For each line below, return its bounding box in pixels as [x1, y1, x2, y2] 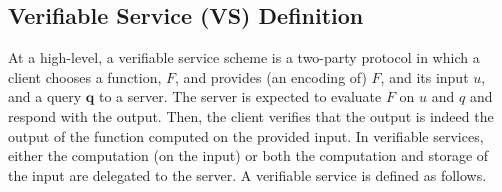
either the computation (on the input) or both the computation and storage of [8, 145, 489, 166]
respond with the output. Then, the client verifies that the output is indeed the [8, 105, 494, 126]
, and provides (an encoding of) [175, 66, 367, 87]
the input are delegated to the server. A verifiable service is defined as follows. [8, 164, 487, 185]
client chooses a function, [8, 66, 162, 87]
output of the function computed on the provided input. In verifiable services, [8, 125, 484, 146]
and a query [8, 86, 82, 107]
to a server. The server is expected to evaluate [98, 86, 382, 107]
